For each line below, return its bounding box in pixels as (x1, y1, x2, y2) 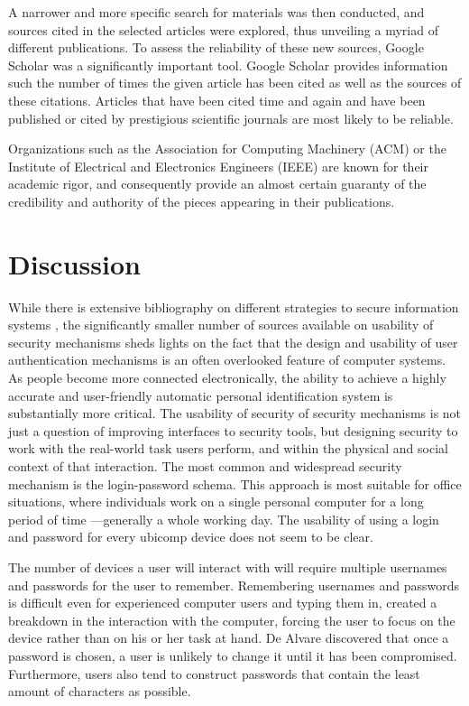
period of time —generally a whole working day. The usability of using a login (8, 509, 439, 528)
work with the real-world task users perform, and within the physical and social (8, 439, 448, 458)
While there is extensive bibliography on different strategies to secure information (8, 297, 459, 316)
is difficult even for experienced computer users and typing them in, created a (8, 593, 437, 612)
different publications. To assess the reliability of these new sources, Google (8, 38, 424, 57)
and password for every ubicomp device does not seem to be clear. (8, 527, 373, 546)
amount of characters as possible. (8, 682, 191, 701)
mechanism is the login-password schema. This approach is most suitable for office (8, 474, 462, 493)
